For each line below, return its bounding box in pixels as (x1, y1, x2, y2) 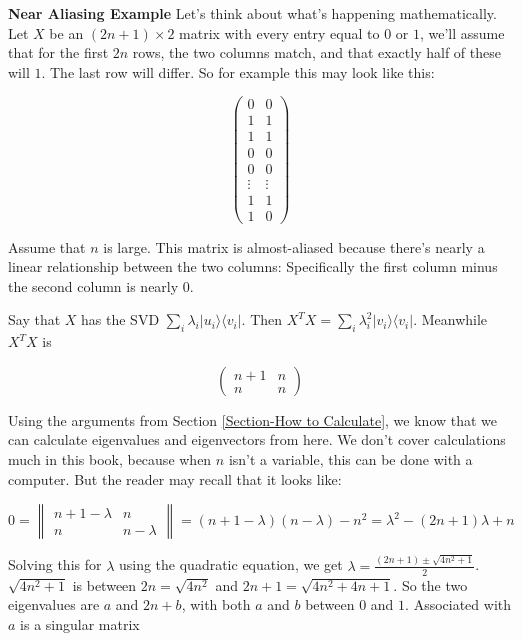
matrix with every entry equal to (179, 22, 380, 43)
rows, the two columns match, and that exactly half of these (132, 42, 501, 63)
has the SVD (81, 309, 160, 330)
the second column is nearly (8, 275, 179, 296)
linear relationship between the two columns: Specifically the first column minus (8, 256, 498, 277)
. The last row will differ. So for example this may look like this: (41, 61, 435, 82)
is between (72, 574, 137, 595)
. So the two (393, 574, 468, 595)
